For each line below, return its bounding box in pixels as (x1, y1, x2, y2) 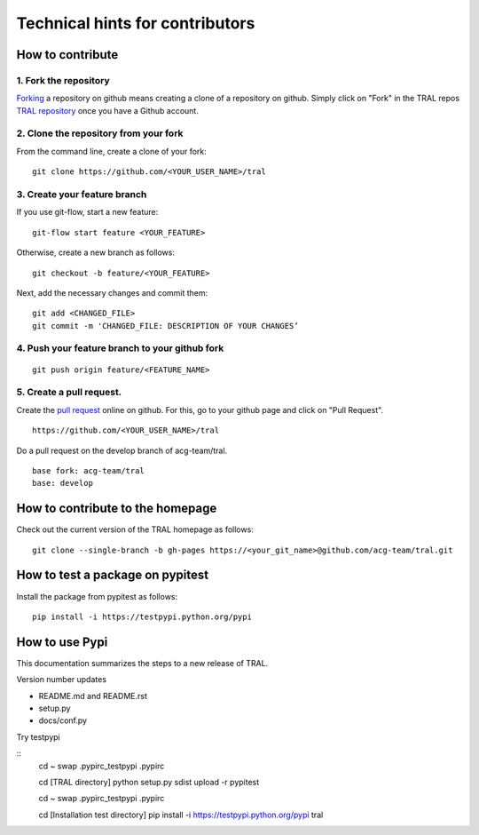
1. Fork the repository (16, 74, 110, 86)
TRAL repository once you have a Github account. (16, 105, 199, 115)
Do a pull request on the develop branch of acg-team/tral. (16, 445, 228, 456)
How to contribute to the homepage (16, 501, 217, 516)
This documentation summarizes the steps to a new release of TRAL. (16, 657, 269, 668)
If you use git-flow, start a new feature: (16, 207, 159, 218)
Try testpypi (16, 731, 61, 742)
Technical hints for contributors (16, 13, 255, 33)
